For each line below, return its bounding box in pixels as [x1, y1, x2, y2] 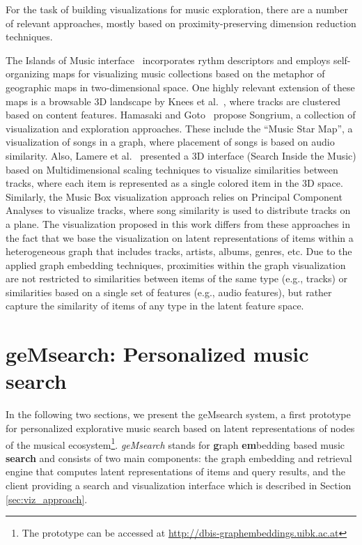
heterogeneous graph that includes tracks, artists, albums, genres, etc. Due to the [6, 244, 352, 259]
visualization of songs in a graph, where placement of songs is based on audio [6, 135, 335, 149]
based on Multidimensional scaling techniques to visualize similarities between [6, 162, 338, 176]
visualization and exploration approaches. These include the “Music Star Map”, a [6, 121, 353, 135]
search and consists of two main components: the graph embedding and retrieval [6, 450, 352, 465]
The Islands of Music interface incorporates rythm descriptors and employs [6, 52, 331, 67]
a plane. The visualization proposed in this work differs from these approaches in [6, 216, 350, 231]
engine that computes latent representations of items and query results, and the [6, 464, 345, 479]
